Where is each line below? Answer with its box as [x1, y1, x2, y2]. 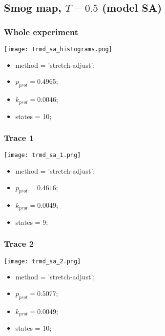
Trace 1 [4, 132, 34, 144]
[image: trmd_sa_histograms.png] [4, 46, 112, 53]
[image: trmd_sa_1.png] [4, 152, 81, 159]
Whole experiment [4, 25, 79, 38]
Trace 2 [4, 237, 34, 250]
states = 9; [15, 217, 48, 227]
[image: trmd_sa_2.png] [4, 257, 81, 265]
